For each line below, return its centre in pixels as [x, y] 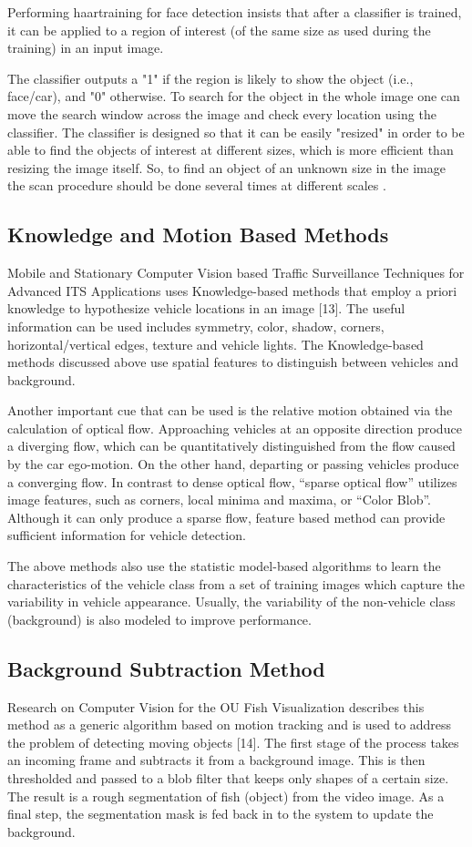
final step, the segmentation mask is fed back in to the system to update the [221, 814]
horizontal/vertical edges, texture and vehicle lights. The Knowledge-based [215, 344]
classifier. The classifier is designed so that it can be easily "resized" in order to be [236, 132]
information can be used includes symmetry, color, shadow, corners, [196, 326]
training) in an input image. [86, 48]
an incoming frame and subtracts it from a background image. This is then [216, 760]
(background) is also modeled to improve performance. [159, 619]
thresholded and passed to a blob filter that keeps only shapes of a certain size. [228, 778]
